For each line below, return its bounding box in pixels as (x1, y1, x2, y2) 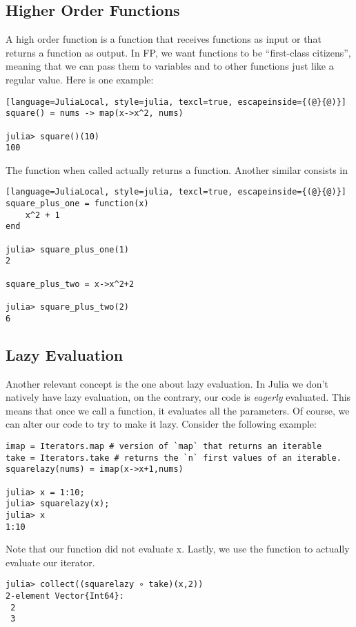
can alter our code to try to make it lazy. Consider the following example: (6, 417, 317, 431)
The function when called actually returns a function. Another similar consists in (6, 162, 348, 177)
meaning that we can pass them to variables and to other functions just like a (6, 59, 334, 73)
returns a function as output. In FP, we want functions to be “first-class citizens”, (6, 45, 351, 59)
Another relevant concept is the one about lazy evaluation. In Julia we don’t (6, 376, 328, 390)
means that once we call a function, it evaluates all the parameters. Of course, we (6, 403, 350, 417)
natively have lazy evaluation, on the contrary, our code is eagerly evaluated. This (6, 390, 351, 404)
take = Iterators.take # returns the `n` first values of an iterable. (6, 452, 342, 463)
